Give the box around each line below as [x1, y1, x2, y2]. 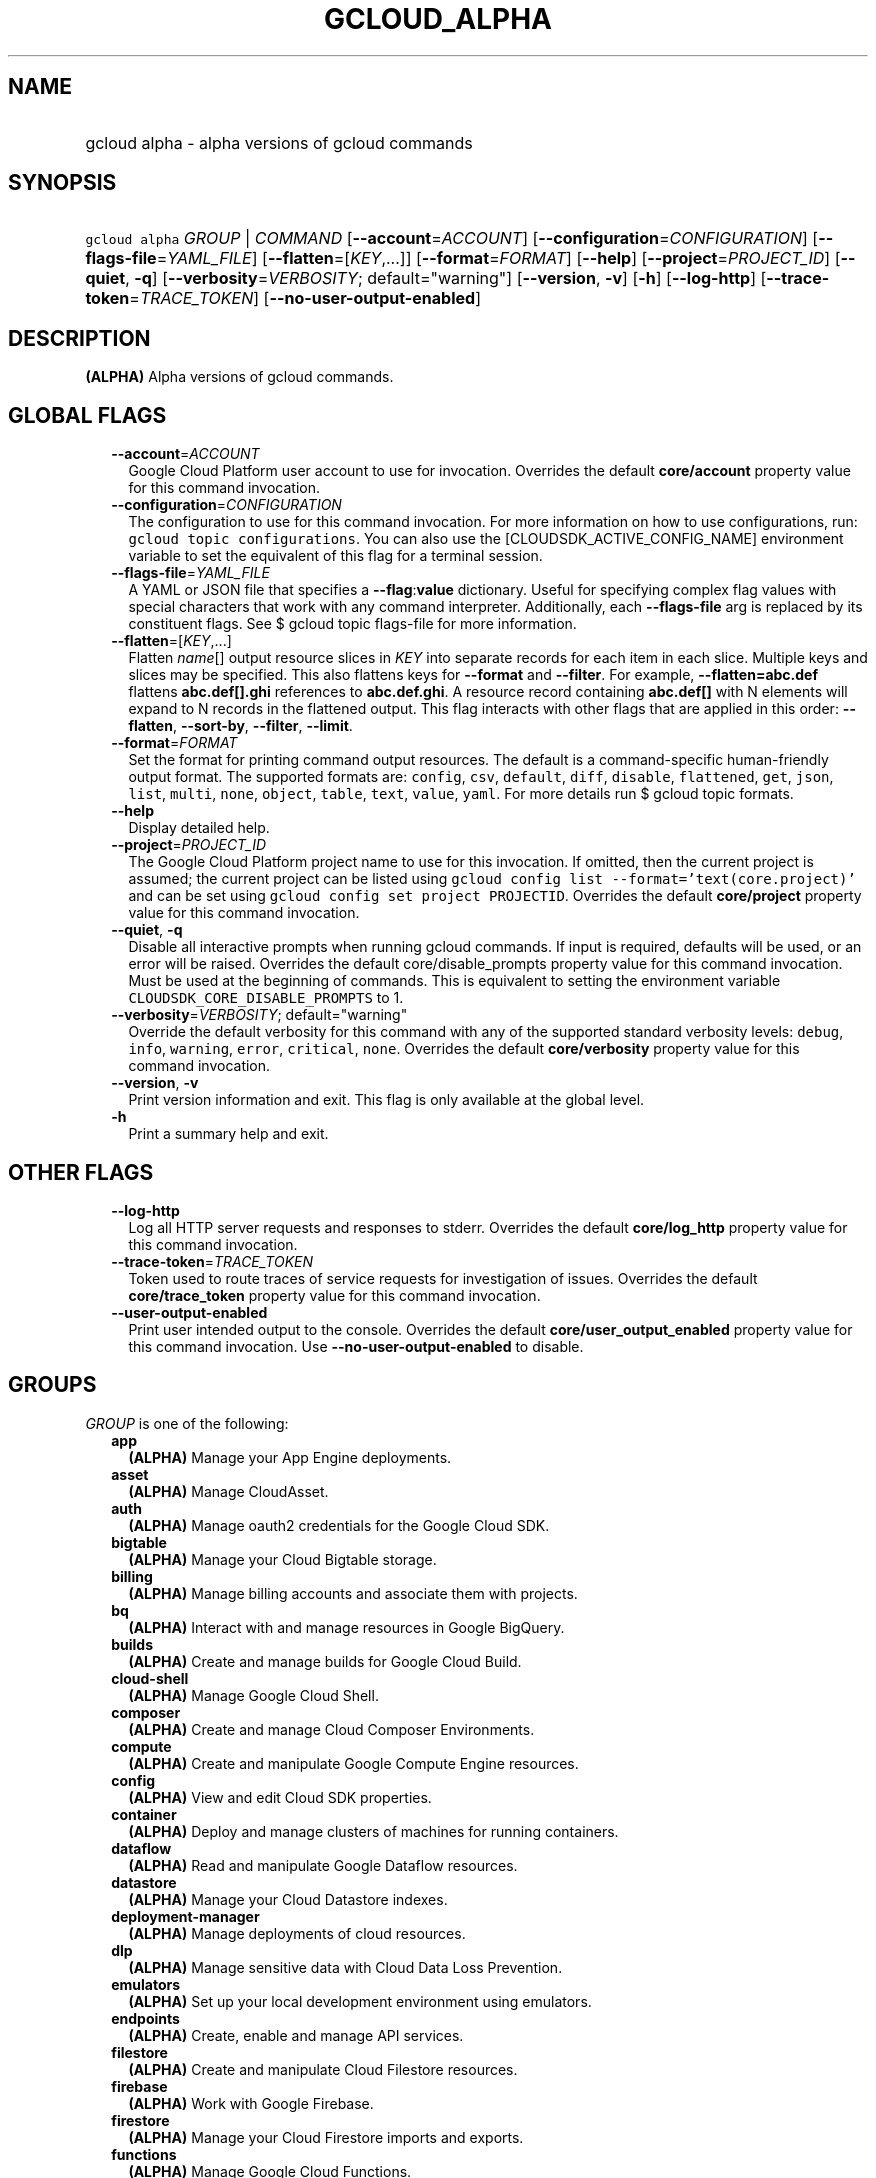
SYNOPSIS [8, 170, 117, 196]
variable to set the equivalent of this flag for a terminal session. [128, 547, 543, 565]
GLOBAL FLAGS [8, 402, 167, 428]
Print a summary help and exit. [128, 1125, 329, 1143]
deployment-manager [111, 1907, 260, 1925]
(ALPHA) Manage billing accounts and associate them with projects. [128, 1584, 578, 1602]
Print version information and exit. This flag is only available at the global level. [128, 1091, 645, 1109]
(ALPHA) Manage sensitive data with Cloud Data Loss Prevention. [128, 1958, 563, 1976]
